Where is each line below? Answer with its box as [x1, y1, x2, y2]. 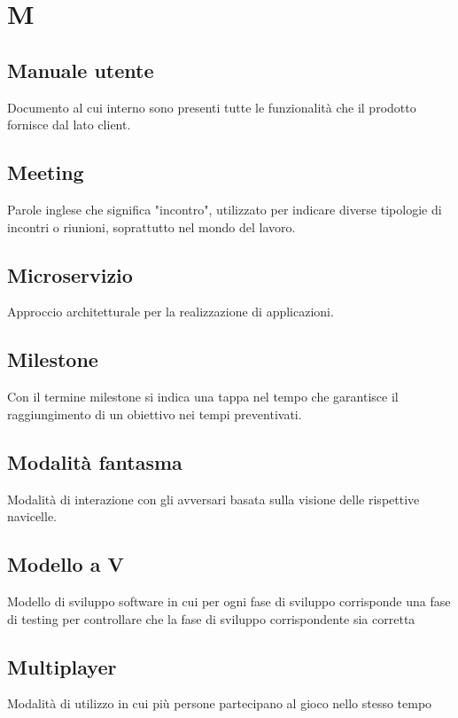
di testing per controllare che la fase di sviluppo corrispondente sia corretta [7, 609, 415, 628]
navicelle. [7, 507, 57, 526]
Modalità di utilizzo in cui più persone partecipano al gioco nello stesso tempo [7, 694, 432, 713]
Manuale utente [7, 56, 154, 83]
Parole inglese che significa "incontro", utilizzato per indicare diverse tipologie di [7, 199, 442, 218]
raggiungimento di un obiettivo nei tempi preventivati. [7, 404, 302, 423]
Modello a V [7, 550, 124, 578]
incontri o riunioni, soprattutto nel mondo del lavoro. [7, 217, 296, 236]
